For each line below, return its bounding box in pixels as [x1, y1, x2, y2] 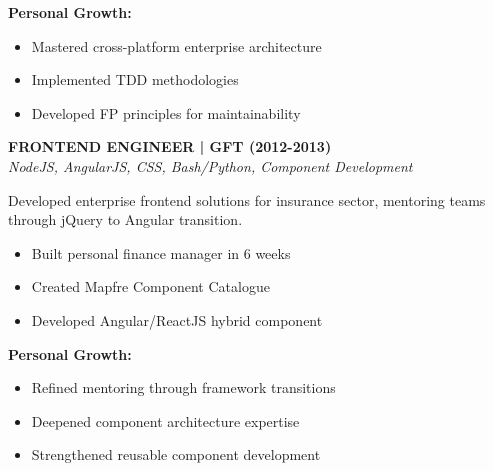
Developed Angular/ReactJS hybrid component [31, 309, 323, 330]
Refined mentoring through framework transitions [31, 377, 336, 398]
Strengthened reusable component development [31, 444, 321, 465]
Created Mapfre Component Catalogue [31, 276, 270, 297]
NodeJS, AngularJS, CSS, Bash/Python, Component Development [8, 155, 413, 176]
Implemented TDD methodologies [31, 69, 239, 90]
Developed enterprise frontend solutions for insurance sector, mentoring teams [8, 189, 486, 210]
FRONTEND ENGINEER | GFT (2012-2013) [8, 136, 332, 157]
